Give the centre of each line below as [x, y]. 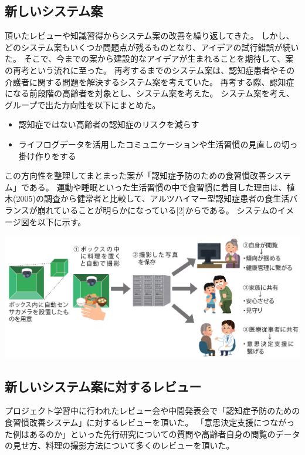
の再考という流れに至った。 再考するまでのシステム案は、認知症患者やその [150, 70]
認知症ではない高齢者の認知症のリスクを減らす [109, 124]
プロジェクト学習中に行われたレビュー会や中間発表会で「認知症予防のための [152, 411]
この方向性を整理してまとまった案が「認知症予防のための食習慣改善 [136, 175]
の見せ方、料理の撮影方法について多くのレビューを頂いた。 [120, 445]
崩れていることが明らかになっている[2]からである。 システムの [157, 210]
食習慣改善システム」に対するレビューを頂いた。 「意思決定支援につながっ [150, 422]
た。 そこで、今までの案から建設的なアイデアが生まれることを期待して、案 [149, 58]
